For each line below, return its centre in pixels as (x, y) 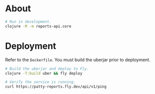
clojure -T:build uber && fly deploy (44, 73)
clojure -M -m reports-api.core (38, 26)
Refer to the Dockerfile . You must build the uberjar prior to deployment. (78, 60)
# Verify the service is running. (41, 82)
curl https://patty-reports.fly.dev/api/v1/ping (56, 87)
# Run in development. (28, 22)
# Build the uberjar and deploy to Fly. (47, 69)
